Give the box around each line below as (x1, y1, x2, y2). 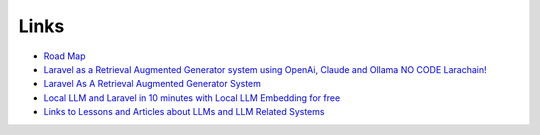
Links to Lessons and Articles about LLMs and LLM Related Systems (43, 106, 325, 118)
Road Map (43, 50, 86, 62)
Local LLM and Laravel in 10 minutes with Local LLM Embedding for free (43, 91, 341, 104)
